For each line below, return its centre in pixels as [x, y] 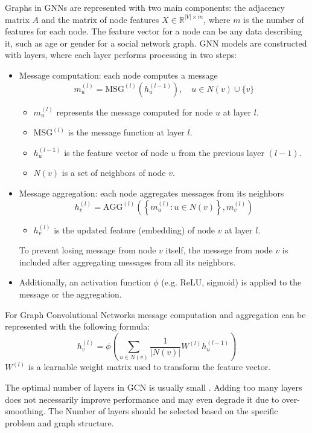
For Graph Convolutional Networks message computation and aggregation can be [155, 314]
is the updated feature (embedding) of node [135, 230]
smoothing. [25, 411]
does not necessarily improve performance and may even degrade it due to [142, 399]
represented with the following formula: [78, 326]
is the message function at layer [126, 132]
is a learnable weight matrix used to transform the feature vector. [149, 367]
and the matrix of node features [100, 19]
